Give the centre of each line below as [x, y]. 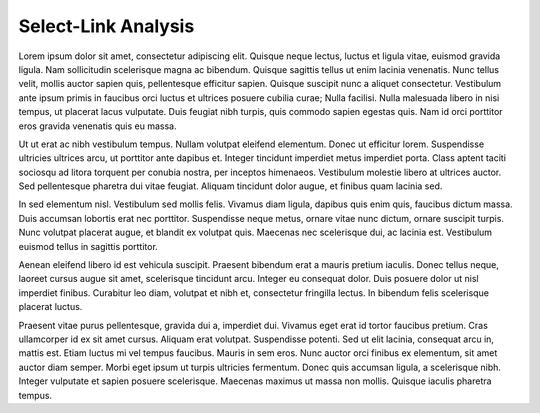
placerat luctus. [50, 307]
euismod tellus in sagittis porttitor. [88, 246]
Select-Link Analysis [106, 26]
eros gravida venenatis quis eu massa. [97, 126]
